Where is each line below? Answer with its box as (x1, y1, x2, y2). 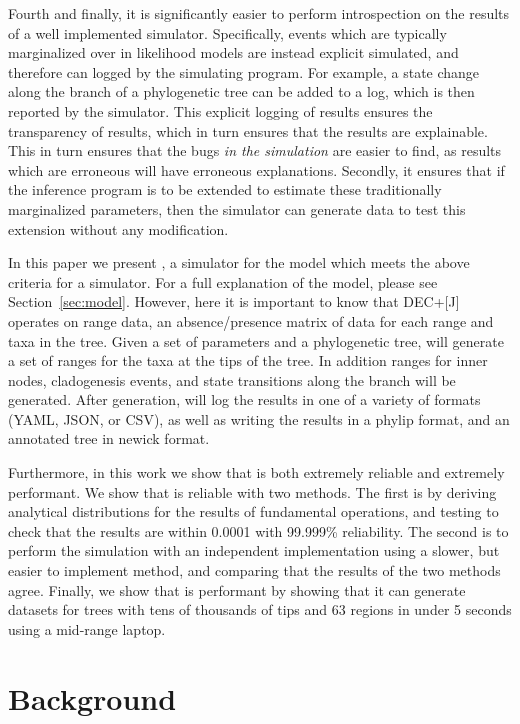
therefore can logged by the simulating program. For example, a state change (8, 61, 480, 82)
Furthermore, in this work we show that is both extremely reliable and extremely (8, 462, 505, 483)
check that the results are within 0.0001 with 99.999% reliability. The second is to (8, 520, 509, 541)
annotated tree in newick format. (8, 428, 210, 449)
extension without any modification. (8, 218, 229, 239)
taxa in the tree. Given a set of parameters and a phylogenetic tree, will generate (8, 330, 504, 351)
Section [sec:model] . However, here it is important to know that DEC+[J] (8, 291, 460, 312)
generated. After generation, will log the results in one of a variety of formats (8, 389, 481, 410)
